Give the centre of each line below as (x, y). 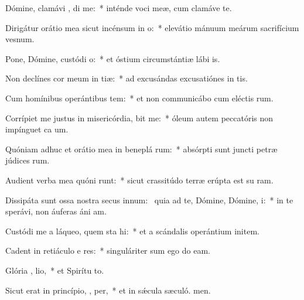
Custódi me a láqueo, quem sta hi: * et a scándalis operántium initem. (132, 231)
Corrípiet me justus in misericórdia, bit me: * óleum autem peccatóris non (139, 117)
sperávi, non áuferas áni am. (56, 211)
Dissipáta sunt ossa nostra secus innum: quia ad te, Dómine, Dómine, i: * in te (149, 200)
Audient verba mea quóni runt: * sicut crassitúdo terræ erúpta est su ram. (139, 180)
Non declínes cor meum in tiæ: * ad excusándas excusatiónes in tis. (127, 78)
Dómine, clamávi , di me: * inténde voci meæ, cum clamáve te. (119, 8)
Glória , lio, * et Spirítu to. (55, 270)
